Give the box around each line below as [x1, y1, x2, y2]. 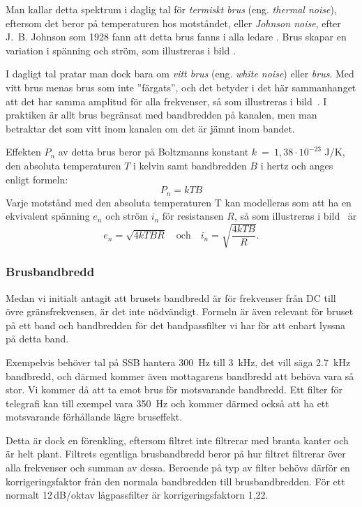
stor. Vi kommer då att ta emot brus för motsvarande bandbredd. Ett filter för [6, 382, 342, 397]
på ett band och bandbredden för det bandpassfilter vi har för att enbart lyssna [6, 317, 346, 332]
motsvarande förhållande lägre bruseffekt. [6, 409, 183, 424]
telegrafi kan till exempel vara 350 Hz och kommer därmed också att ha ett [6, 395, 329, 410]
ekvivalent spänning [6, 209, 90, 223]
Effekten [6, 144, 41, 159]
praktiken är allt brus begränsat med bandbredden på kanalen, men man [6, 107, 317, 122]
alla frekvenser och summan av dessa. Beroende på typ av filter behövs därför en [6, 460, 350, 475]
